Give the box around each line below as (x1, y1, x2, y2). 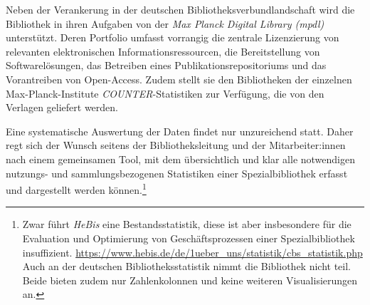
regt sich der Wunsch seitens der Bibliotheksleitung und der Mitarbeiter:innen (6, 138, 346, 152)
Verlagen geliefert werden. (6, 100, 119, 115)
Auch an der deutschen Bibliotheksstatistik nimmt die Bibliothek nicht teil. (22, 259, 351, 274)
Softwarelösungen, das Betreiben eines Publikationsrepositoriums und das (6, 58, 327, 73)
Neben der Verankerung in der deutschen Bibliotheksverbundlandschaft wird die (6, 2, 355, 16)
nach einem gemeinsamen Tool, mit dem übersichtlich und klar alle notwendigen (6, 151, 355, 166)
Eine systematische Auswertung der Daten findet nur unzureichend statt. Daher (6, 123, 354, 138)
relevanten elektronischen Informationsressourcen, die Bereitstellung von (6, 43, 320, 58)
